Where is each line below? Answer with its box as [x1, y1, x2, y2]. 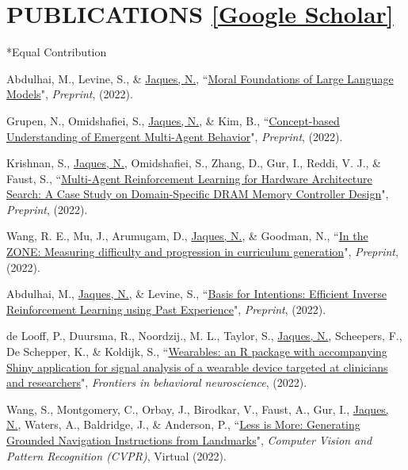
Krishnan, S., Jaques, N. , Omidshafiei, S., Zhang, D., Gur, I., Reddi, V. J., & [6, 155, 382, 171]
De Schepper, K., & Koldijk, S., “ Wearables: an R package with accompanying [6, 343, 387, 360]
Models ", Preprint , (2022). [6, 86, 133, 102]
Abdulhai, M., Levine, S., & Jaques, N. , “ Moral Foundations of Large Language [6, 70, 394, 86]
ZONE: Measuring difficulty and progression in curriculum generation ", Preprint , [6, 243, 398, 260]
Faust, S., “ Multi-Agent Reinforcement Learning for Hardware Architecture [6, 170, 372, 186]
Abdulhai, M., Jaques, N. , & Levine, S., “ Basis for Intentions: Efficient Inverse [6, 285, 387, 302]
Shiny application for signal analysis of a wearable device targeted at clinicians [6, 358, 388, 375]
